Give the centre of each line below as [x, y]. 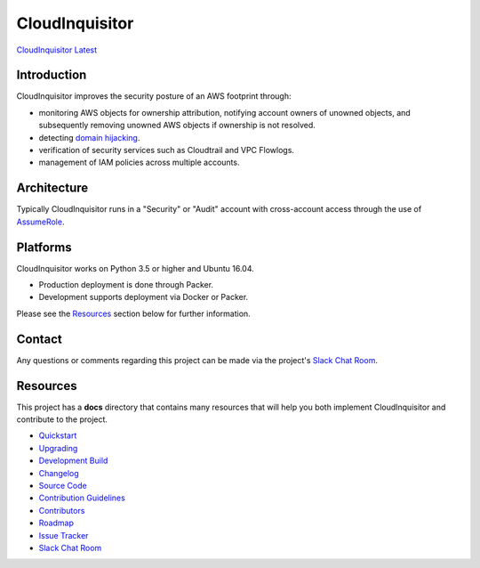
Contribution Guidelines [82, 498]
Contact [39, 339]
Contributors [62, 510]
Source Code [63, 485]
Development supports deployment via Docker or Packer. [144, 297]
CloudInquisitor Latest [57, 50]
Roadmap [56, 523]
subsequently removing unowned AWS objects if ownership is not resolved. [177, 126]
